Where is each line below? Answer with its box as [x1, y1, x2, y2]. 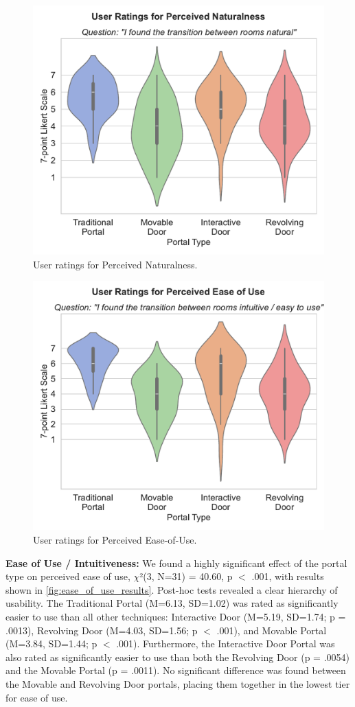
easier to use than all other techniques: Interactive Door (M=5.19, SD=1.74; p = [5, 610, 346, 623]
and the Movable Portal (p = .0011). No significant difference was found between [5, 663, 346, 677]
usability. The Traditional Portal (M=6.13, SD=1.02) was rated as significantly [5, 596, 339, 610]
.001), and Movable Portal [216, 623, 327, 637]
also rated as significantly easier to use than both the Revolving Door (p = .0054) [5, 649, 350, 664]
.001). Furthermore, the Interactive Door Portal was [116, 636, 335, 651]
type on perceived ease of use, [5, 569, 130, 583]
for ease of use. [5, 690, 68, 704]
